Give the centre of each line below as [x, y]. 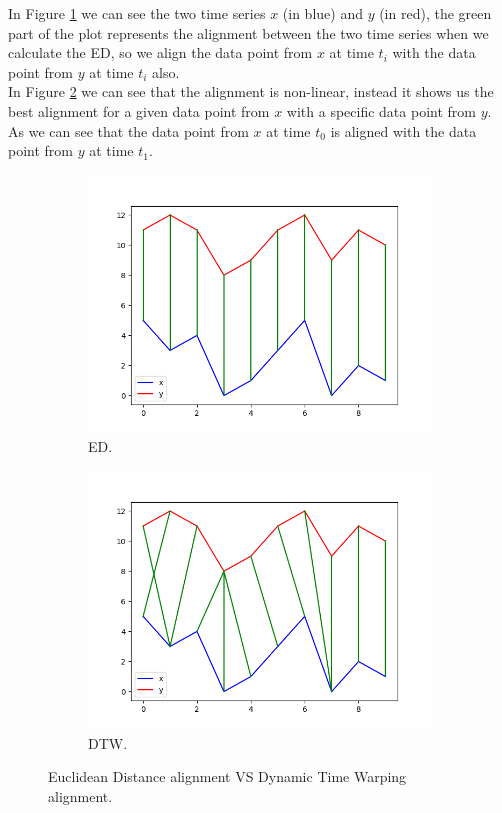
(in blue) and [322, 13]
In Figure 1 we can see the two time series [137, 13]
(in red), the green [435, 13]
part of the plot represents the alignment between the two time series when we [248, 32]
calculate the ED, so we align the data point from [160, 52]
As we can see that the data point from [128, 130]
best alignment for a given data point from [139, 110]
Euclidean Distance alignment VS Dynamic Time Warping [227, 776]
